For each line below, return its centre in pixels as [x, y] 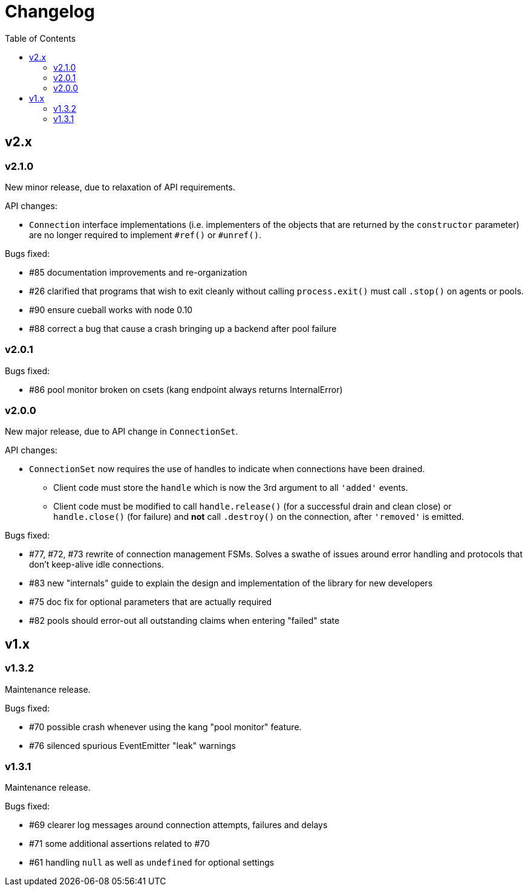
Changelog [50, 11]
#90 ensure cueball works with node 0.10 [111, 309]
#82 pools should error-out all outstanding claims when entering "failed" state [184, 621]
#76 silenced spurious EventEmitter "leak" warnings [132, 745]
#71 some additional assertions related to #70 [119, 844]
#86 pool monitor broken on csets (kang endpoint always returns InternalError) [186, 389]
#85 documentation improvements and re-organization [138, 272]
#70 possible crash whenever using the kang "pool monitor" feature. [165, 727]
